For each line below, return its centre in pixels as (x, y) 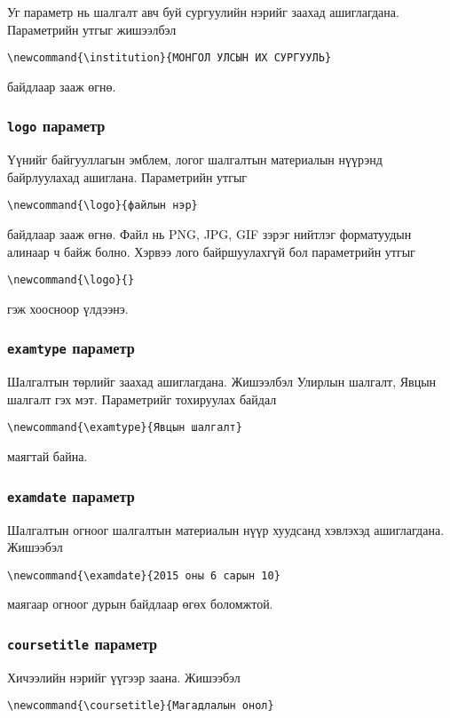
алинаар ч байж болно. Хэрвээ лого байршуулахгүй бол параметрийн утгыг (211, 251)
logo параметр (56, 126)
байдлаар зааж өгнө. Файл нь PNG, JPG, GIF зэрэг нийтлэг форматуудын (209, 234)
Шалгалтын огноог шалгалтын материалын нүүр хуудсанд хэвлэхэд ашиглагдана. (226, 529)
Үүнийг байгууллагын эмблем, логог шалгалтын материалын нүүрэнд (195, 160)
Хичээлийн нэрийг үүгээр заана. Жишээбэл (124, 677)
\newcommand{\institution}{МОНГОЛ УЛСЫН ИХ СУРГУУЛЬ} (170, 58)
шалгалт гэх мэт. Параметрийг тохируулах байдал (142, 399)
